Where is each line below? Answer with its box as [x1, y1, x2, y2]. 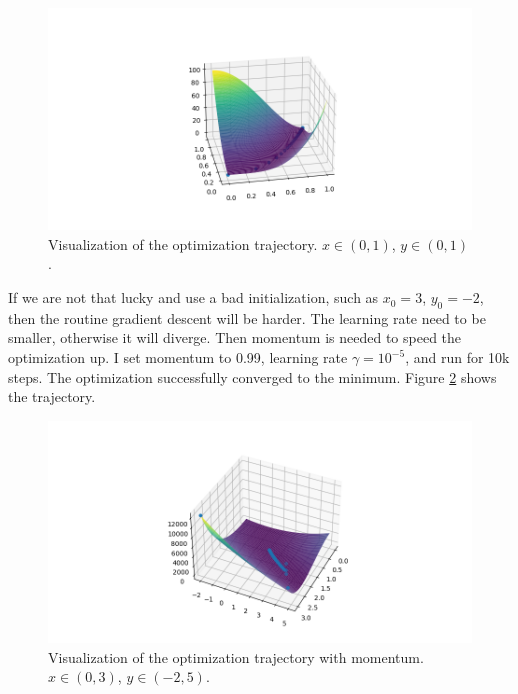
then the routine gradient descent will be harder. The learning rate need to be [8, 307, 486, 328]
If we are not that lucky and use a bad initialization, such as [8, 287, 379, 308]
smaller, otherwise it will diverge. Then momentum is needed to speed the [8, 327, 462, 348]
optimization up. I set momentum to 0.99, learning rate [8, 347, 348, 368]
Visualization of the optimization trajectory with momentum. [48, 646, 424, 667]
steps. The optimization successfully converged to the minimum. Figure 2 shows [8, 366, 497, 387]
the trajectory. [8, 386, 96, 407]
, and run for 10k [405, 347, 510, 368]
